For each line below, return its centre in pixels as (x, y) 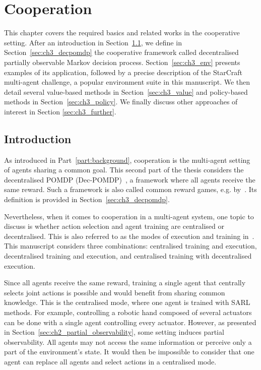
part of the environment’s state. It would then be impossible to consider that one (129, 352)
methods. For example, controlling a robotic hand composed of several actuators (128, 312)
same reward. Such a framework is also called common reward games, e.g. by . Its (130, 189)
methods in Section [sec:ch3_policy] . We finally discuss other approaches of (121, 102)
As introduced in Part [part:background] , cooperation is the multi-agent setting (127, 160)
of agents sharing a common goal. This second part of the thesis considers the (124, 170)
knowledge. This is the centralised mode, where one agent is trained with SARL (127, 302)
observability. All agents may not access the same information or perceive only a (128, 342)
